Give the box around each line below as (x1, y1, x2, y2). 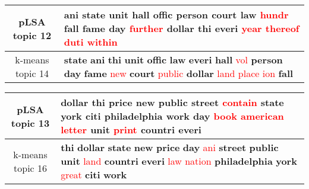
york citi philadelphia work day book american (61, 109, 284, 123)
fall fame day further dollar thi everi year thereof (64, 21, 299, 35)
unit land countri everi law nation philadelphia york (61, 154, 297, 168)
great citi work (61, 168, 127, 181)
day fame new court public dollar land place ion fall (64, 66, 294, 80)
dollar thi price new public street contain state (61, 95, 284, 109)
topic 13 (11, 116, 50, 130)
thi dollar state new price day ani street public (61, 140, 279, 154)
